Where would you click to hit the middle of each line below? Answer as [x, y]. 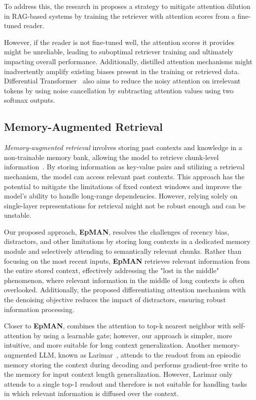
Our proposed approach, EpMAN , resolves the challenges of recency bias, [117, 231]
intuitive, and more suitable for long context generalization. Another [108, 345]
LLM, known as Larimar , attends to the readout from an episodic [140, 355]
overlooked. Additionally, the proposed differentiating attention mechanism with [125, 290]
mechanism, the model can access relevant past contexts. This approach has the [124, 176]
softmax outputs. [30, 100]
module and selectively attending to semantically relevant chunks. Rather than [123, 251]
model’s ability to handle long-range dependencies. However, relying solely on [121, 196]
